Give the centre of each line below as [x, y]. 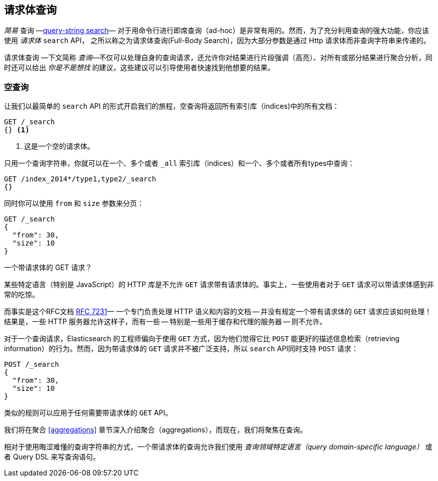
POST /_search [32, 365]
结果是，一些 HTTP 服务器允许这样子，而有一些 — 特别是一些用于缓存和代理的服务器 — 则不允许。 [165, 322]
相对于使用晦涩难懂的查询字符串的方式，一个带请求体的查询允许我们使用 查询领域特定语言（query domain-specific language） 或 [218, 447]
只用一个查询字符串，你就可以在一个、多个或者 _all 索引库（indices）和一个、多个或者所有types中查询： [179, 163]
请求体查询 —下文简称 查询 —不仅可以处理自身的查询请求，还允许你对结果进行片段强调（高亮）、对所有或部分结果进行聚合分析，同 [218, 58]
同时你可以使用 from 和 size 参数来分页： [74, 203]
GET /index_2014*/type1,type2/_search [80, 179]
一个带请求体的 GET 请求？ [48, 268]
